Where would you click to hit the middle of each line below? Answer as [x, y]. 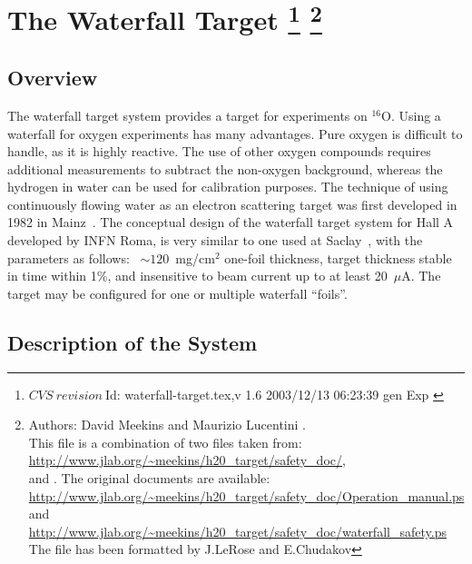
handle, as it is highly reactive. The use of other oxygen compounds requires [219, 151]
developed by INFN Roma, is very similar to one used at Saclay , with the [215, 240]
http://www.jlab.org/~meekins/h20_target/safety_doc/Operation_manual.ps [246, 495]
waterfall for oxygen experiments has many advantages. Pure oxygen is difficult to [235, 133]
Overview [53, 78]
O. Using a [411, 115]
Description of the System [133, 342]
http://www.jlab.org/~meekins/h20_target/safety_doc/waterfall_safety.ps [237, 531]
